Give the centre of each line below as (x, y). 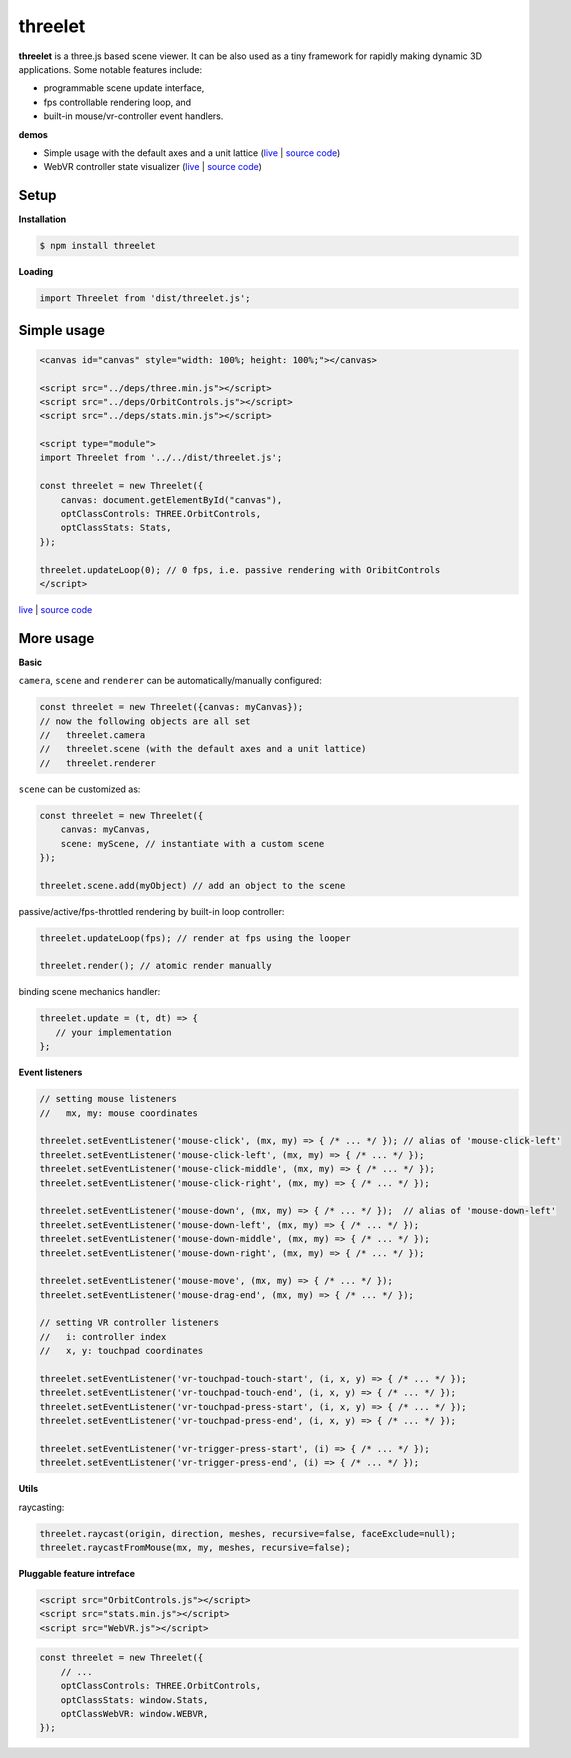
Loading (36, 272)
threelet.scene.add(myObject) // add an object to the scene (192, 885)
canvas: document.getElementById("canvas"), (171, 499)
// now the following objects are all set (145, 721)
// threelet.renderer (98, 763)
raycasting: (41, 1507)
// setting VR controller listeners (129, 1323)
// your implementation (113, 1032)
